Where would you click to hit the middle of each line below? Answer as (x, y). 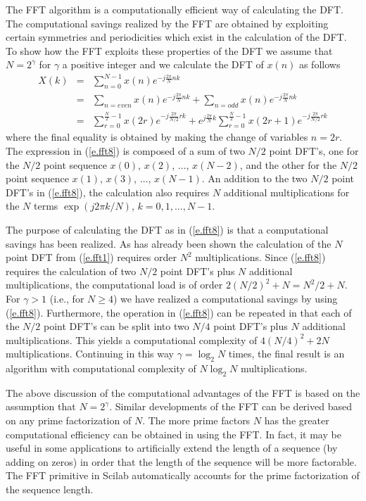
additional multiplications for (286, 192)
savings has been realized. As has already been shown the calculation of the (169, 243)
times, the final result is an (286, 354)
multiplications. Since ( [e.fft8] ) (260, 257)
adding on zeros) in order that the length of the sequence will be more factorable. (181, 461)
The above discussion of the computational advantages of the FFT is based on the (183, 392)
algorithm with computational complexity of (101, 368)
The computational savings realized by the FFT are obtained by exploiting (167, 23)
